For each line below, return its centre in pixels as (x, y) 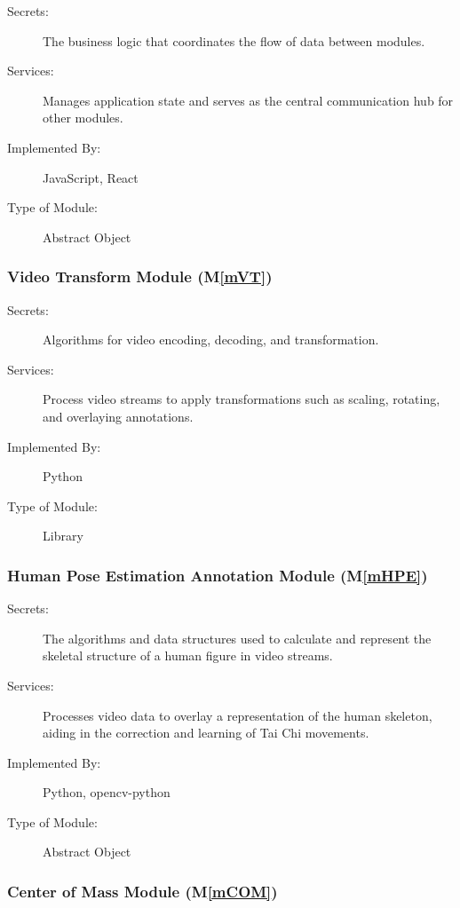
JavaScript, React (91, 177)
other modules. (83, 118)
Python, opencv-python (107, 792)
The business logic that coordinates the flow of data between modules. (234, 40)
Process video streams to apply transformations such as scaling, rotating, (242, 399)
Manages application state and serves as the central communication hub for (248, 100)
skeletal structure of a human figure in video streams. (188, 655)
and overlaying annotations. (118, 416)
